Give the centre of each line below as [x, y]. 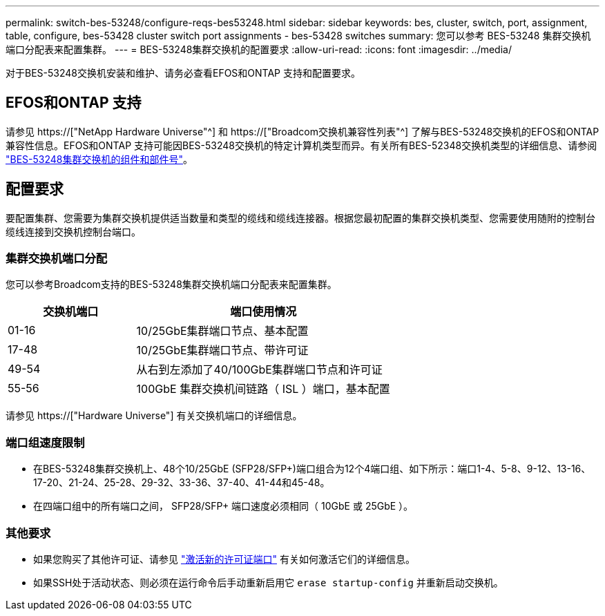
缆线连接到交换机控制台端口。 [73, 231]
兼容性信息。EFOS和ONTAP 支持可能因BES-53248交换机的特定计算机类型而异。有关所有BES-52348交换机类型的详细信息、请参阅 [301, 145]
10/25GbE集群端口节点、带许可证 [222, 350]
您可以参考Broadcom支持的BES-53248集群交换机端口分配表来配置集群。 [171, 285]
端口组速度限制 [45, 442]
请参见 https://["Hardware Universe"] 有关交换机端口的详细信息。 [154, 416]
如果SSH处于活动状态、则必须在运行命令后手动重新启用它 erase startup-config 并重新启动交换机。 [268, 582]
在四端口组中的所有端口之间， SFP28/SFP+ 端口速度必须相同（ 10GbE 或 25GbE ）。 [223, 506]
